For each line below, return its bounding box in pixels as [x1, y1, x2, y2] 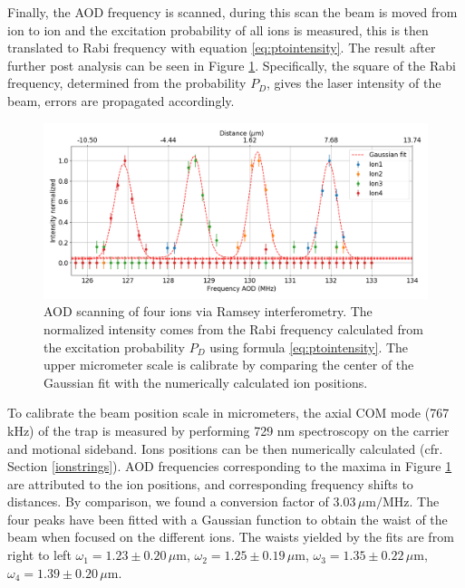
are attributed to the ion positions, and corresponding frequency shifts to [7, 474, 413, 493]
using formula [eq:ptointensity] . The [209, 337, 409, 356]
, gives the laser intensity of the [266, 73, 441, 92]
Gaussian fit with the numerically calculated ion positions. [44, 372, 368, 391]
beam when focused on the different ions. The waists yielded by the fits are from [7, 527, 454, 546]
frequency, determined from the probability [7, 73, 247, 92]
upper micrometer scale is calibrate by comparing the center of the [44, 355, 414, 374]
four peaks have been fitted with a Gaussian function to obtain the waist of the [7, 509, 448, 528]
